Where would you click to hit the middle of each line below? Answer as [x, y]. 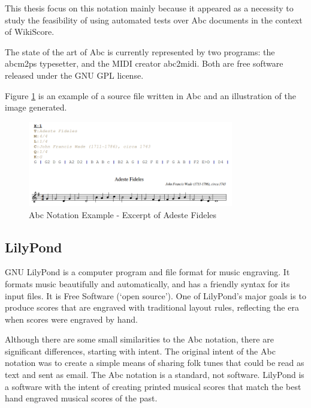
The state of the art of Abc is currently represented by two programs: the [140, 51]
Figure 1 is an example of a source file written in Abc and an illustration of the [150, 95]
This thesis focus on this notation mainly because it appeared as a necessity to [149, 8]
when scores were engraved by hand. [71, 319]
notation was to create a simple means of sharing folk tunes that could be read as [155, 363]
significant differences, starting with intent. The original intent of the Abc [140, 351]
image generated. [36, 107]
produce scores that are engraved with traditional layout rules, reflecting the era [152, 307]
